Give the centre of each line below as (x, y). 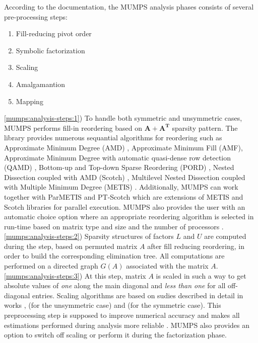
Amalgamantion (41, 84)
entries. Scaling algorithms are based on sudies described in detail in (138, 295)
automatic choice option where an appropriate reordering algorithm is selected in (129, 217)
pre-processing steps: (36, 16)
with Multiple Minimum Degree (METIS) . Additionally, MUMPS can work (121, 187)
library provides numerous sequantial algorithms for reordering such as (113, 138)
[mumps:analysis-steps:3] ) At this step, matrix (75, 275)
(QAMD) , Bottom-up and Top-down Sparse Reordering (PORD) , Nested (119, 167)
